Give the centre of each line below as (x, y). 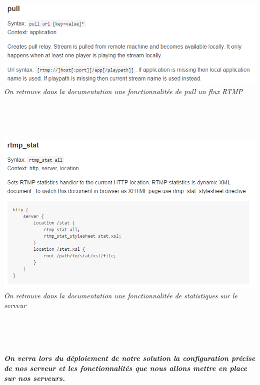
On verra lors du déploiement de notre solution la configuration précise (130, 358)
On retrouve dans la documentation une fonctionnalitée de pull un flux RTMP (123, 91)
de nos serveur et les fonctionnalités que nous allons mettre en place (126, 368)
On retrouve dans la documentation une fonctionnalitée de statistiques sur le (121, 295)
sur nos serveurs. (35, 378)
